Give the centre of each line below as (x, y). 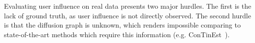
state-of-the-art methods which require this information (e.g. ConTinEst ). (117, 34)
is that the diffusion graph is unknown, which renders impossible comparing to (122, 25)
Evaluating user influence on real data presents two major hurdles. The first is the (128, 6)
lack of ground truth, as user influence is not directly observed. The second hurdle (127, 15)
